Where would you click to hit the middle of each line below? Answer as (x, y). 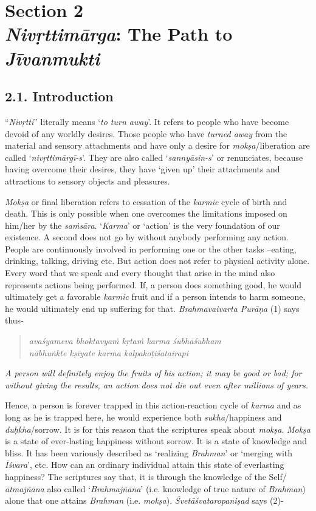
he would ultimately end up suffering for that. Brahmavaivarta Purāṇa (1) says (152, 308)
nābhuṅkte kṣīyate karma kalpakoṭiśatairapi (109, 352)
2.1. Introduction (59, 96)
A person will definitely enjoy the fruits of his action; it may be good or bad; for (153, 373)
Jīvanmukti (53, 58)
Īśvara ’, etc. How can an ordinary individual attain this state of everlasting (145, 465)
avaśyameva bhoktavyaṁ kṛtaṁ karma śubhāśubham (125, 341)
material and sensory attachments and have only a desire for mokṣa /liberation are (157, 145)
